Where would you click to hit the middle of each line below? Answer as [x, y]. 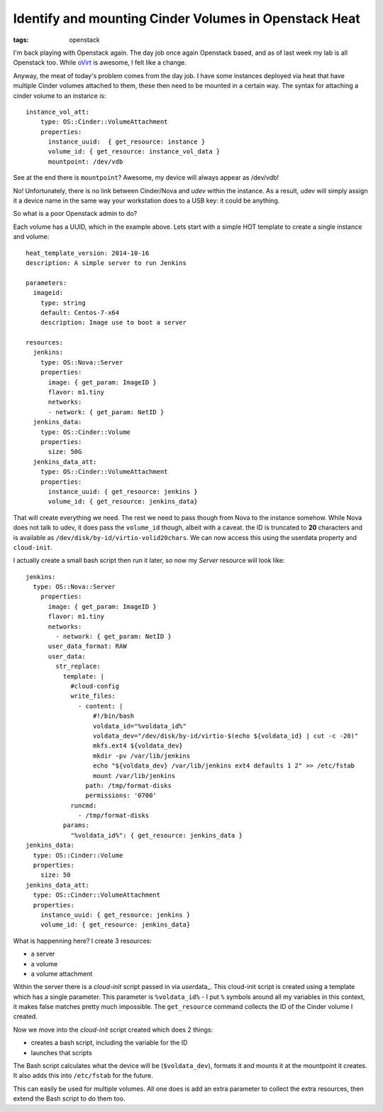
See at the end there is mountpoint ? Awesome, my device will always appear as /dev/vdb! [146, 178]
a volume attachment [62, 973]
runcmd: [84, 805]
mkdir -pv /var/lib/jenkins [141, 756]
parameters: [46, 283]
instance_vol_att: [58, 112]
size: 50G [65, 452]
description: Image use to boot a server [113, 323]
